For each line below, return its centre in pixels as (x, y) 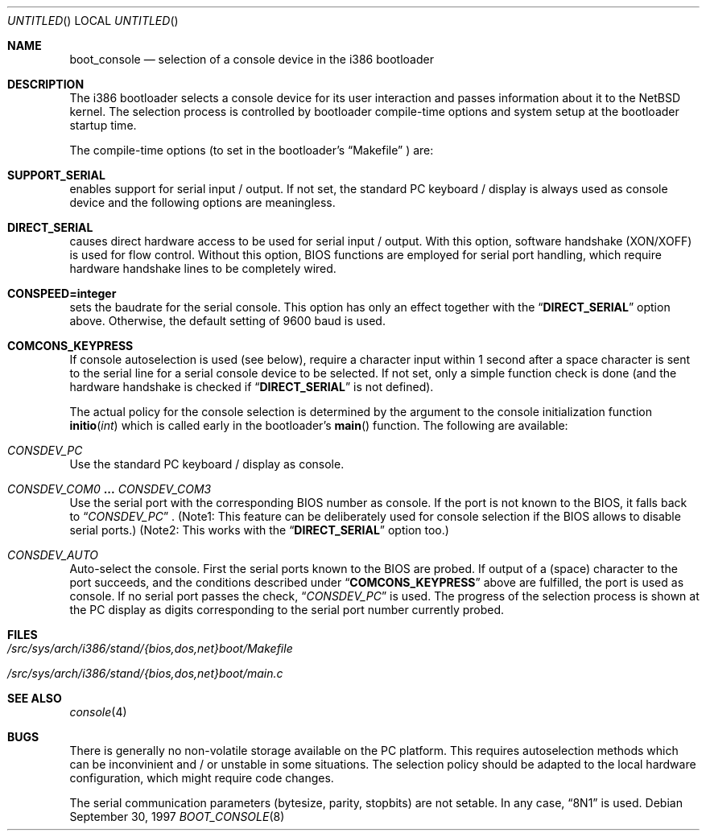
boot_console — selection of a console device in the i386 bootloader (252, 59)
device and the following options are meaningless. (202, 202)
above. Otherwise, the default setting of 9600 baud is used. (227, 321)
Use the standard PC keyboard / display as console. (207, 464)
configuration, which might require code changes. (202, 778)
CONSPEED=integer (62, 293)
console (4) (98, 712)
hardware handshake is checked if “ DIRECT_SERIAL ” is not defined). (252, 387)
